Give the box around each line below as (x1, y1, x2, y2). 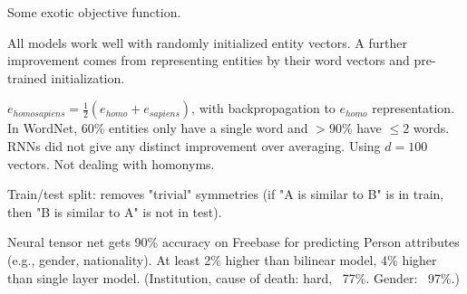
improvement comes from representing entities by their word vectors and (7, 51, 410, 70)
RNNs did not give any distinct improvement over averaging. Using (7, 136, 381, 155)
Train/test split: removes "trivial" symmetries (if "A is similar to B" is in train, (7, 185, 444, 204)
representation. (372, 99, 455, 118)
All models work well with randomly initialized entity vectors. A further (7, 33, 407, 52)
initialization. (51, 68, 125, 87)
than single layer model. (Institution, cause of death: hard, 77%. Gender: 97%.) (7, 268, 461, 287)
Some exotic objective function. (7, 3, 181, 21)
